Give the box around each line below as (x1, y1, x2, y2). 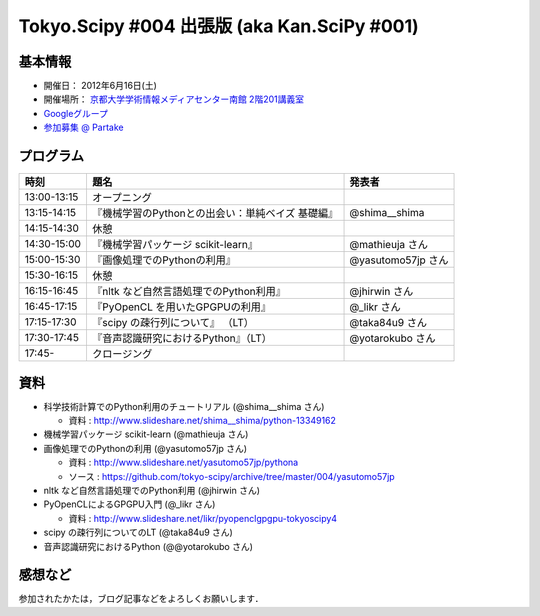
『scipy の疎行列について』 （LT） (91, 316, 255, 330)
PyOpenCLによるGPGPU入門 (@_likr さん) (43, 498, 216, 510)
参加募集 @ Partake (43, 121, 124, 134)
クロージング (91, 347, 153, 361)
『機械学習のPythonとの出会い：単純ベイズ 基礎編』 (91, 206, 339, 220)
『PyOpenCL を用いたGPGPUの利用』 (91, 300, 272, 314)
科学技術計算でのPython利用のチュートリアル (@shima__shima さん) (43, 400, 325, 412)
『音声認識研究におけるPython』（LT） (91, 331, 272, 345)
